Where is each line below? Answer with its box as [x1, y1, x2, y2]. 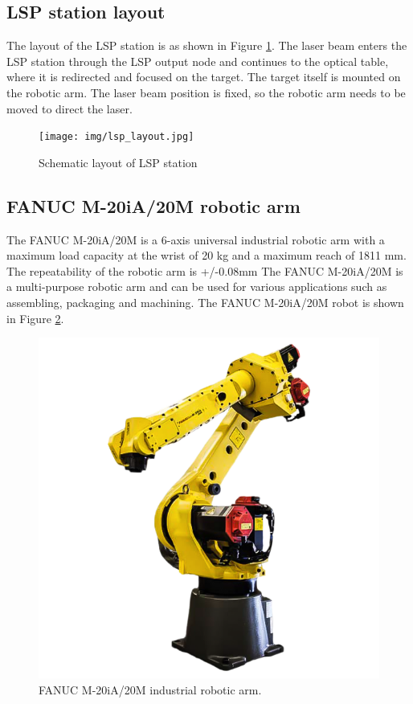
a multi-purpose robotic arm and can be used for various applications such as [6, 278, 387, 295]
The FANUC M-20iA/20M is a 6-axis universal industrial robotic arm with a [6, 231, 385, 248]
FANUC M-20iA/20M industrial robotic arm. [39, 681, 262, 698]
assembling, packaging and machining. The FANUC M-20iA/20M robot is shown [6, 294, 404, 310]
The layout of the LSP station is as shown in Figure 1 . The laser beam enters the [6, 37, 407, 54]
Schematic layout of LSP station [39, 153, 198, 170]
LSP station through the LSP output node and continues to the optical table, [6, 52, 389, 69]
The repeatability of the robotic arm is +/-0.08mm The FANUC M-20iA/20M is [6, 262, 403, 279]
